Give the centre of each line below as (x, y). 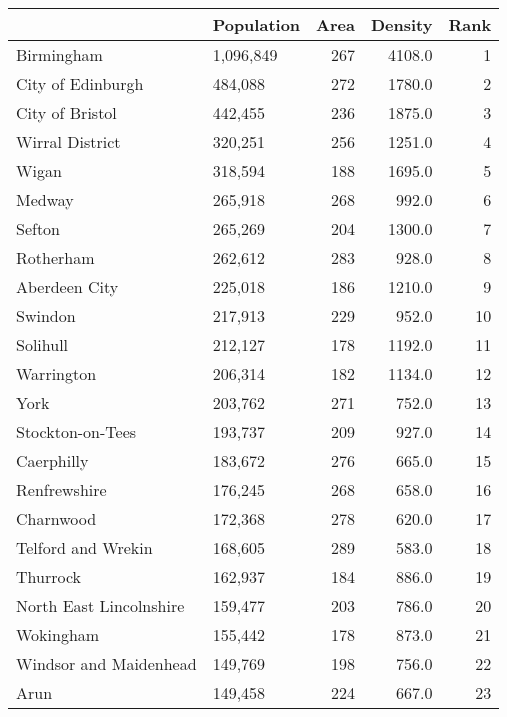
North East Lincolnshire (100, 605)
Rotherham (55, 257)
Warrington (56, 373)
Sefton (38, 228)
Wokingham (58, 634)
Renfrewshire (61, 489)
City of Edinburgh (80, 83)
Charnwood (56, 518)
